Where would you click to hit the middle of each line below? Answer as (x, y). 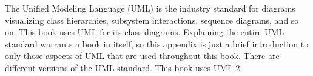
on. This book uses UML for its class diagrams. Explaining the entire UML (145, 32)
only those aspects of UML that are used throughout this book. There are (142, 56)
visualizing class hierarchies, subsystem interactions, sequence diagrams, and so (152, 20)
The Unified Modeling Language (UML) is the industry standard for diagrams (150, 8)
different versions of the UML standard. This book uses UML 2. (124, 67)
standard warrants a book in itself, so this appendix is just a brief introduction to (157, 43)
